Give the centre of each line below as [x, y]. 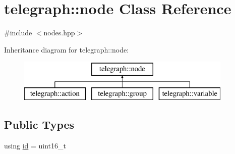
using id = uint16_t [35, 145]
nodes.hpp [59, 33]
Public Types [39, 124]
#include [18, 33]
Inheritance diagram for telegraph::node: [67, 49]
